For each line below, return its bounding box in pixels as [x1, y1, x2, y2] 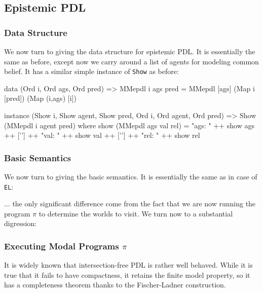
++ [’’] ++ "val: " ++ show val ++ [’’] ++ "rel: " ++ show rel [4, 130, 200, 140]
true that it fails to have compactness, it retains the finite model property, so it [4, 269, 250, 280]
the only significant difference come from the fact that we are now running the [12, 198, 256, 209]
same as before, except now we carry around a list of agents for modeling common [4, 56, 259, 66]
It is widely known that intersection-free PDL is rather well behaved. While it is [4, 260, 253, 270]
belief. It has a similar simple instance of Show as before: [4, 66, 179, 77]
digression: [4, 218, 36, 229]
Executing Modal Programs [4, 239, 119, 252]
